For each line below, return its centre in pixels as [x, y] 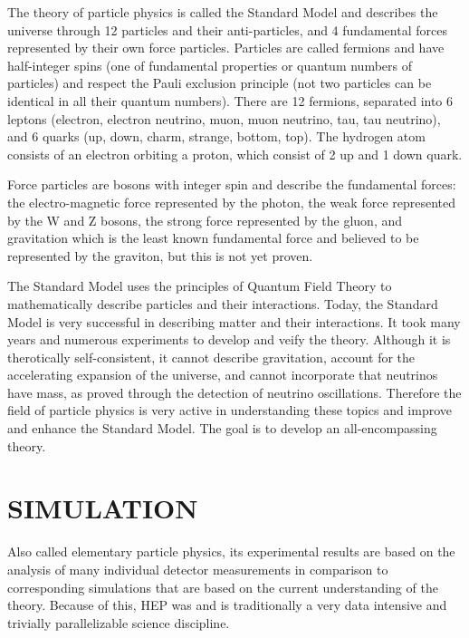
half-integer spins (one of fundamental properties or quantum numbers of [210, 65]
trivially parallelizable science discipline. [119, 622]
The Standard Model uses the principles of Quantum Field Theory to [200, 286]
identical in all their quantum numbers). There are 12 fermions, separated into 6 [230, 100]
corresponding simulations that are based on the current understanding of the [223, 587]
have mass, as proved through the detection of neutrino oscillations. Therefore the [234, 392]
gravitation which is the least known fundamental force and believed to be [213, 238]
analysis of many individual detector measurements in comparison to [198, 569]
